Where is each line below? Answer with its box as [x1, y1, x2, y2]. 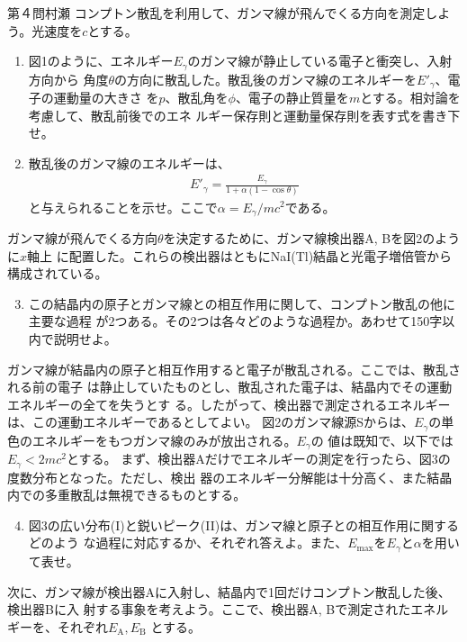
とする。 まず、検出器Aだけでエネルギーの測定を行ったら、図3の [66, 449, 451, 468]
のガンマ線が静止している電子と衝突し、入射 [187, 51, 453, 70]
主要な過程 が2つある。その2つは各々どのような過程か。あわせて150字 [28, 312, 443, 330]
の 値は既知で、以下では [310, 430, 454, 449]
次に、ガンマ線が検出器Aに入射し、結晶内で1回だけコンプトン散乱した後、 [7, 582, 451, 601]
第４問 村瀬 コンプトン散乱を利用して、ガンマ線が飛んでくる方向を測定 [7, 4, 426, 22]
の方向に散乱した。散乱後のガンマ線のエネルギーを [114, 69, 418, 88]
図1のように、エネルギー [28, 51, 174, 70]
